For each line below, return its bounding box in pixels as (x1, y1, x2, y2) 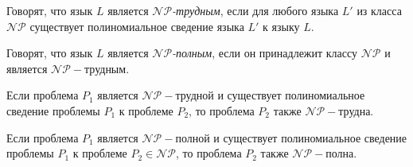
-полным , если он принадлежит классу (172, 45, 358, 61)
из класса (357, 2, 402, 18)
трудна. (338, 102, 374, 118)
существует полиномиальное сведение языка (29, 17, 244, 34)
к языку (263, 17, 300, 34)
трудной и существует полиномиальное (175, 87, 365, 103)
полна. (325, 145, 357, 161)
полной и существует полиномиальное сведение (175, 129, 407, 146)
